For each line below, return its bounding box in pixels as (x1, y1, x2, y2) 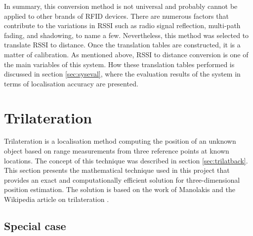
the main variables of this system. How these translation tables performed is (4, 59, 235, 69)
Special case (4, 218, 66, 234)
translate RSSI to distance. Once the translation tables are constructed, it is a (4, 39, 241, 50)
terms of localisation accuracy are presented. (4, 78, 138, 88)
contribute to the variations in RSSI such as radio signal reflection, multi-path (4, 20, 241, 31)
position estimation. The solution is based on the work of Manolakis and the (4, 184, 235, 195)
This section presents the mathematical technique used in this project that (4, 165, 230, 175)
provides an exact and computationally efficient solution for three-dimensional (4, 174, 240, 185)
